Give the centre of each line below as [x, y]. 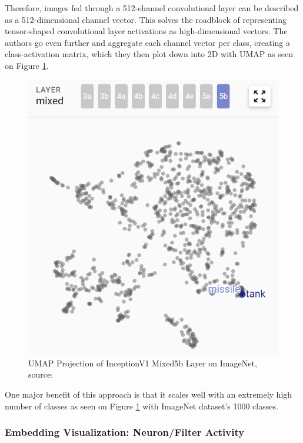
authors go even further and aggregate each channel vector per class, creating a [148, 42]
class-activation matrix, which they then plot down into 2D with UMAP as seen [149, 54]
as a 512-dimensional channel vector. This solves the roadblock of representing [146, 19]
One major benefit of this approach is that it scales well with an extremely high [149, 394]
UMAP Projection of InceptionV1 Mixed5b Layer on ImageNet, [143, 363]
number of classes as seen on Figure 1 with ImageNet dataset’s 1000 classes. [141, 406]
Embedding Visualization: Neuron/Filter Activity [125, 432]
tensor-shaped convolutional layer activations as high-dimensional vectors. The [146, 31]
